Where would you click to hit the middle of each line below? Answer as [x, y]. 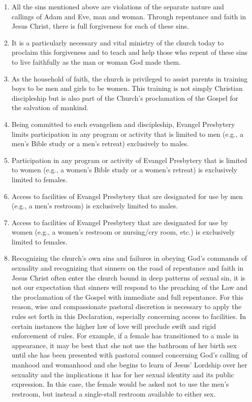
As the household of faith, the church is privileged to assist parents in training [129, 78]
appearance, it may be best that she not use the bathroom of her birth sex [124, 345]
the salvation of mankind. [50, 107]
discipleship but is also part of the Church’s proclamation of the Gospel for [125, 98]
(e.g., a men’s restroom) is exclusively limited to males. [95, 206]
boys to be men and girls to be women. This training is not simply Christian [127, 88]
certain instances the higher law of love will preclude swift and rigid [114, 326]
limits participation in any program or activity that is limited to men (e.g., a [127, 134]
